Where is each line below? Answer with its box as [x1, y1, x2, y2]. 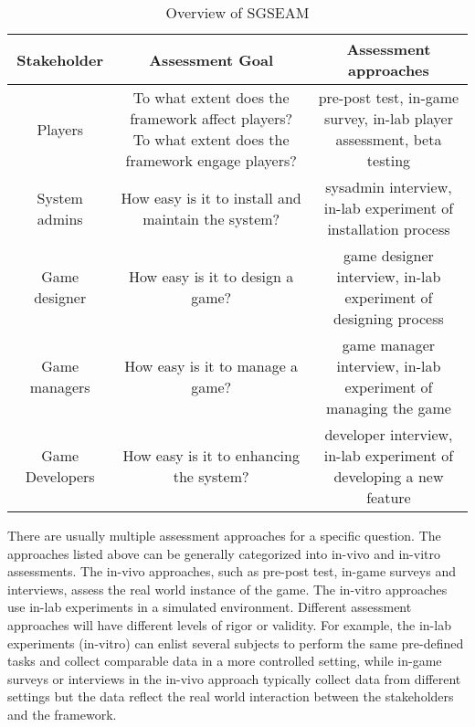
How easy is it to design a [129, 266, 294, 287]
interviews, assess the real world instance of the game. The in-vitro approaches [7, 579, 448, 598]
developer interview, [324, 424, 453, 445]
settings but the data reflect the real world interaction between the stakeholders [7, 687, 454, 706]
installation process [327, 218, 450, 239]
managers [29, 376, 90, 397]
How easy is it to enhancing [122, 445, 300, 466]
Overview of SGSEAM [165, 2, 310, 23]
